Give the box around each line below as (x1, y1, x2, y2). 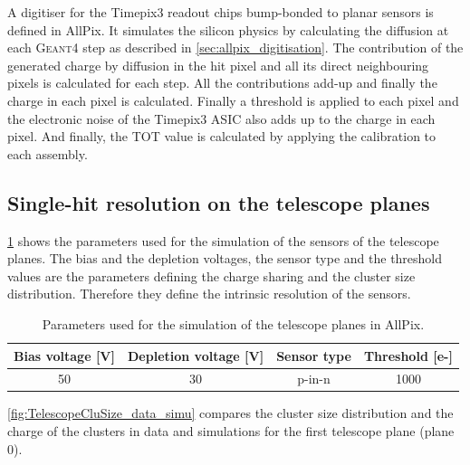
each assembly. (7, 144, 88, 163)
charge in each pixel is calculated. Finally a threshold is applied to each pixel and (7, 90, 459, 109)
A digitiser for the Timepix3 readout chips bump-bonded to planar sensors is (7, 3, 434, 21)
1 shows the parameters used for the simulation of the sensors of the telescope (7, 231, 439, 250)
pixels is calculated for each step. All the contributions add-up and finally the (7, 73, 437, 92)
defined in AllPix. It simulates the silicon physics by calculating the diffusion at (7, 20, 449, 39)
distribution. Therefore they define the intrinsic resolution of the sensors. (7, 284, 411, 303)
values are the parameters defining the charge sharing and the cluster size (7, 266, 416, 285)
